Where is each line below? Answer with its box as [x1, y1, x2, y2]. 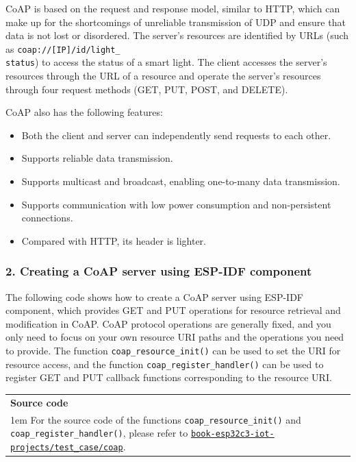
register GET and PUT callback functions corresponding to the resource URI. [5, 370, 332, 385]
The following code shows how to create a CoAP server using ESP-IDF [5, 289, 303, 304]
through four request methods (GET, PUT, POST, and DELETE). [5, 82, 288, 96]
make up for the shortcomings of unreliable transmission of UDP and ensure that [5, 14, 346, 29]
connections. [21, 210, 73, 225]
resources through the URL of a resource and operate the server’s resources [5, 69, 321, 83]
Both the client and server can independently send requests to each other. [21, 127, 331, 142]
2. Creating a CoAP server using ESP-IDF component [5, 263, 312, 280]
